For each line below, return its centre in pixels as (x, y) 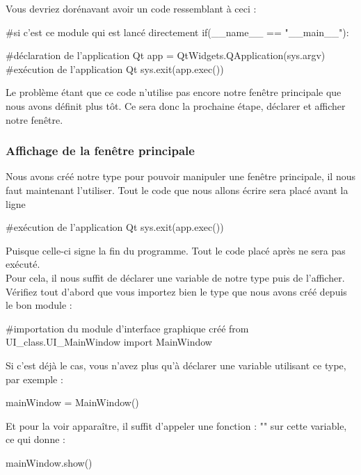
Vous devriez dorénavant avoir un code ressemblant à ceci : (131, 8)
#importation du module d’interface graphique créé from (127, 328)
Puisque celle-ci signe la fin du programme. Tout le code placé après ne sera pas (176, 250)
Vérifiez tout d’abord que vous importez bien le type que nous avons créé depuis (176, 291)
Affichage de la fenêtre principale (100, 151)
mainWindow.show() (49, 462)
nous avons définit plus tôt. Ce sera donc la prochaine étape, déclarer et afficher (176, 105)
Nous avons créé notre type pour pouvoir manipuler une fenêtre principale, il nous (180, 176)
